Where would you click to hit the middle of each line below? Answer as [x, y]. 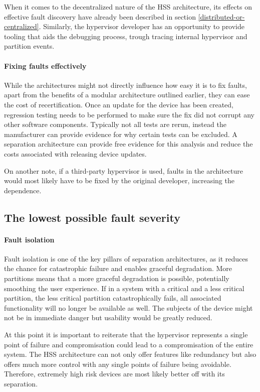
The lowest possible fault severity [92, 217]
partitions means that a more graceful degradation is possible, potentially [117, 278]
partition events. [29, 46]
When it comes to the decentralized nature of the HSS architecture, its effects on [128, 7]
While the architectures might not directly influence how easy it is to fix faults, [125, 85]
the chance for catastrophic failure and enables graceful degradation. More [118, 268]
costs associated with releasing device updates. [75, 153]
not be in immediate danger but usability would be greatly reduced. [108, 317]
